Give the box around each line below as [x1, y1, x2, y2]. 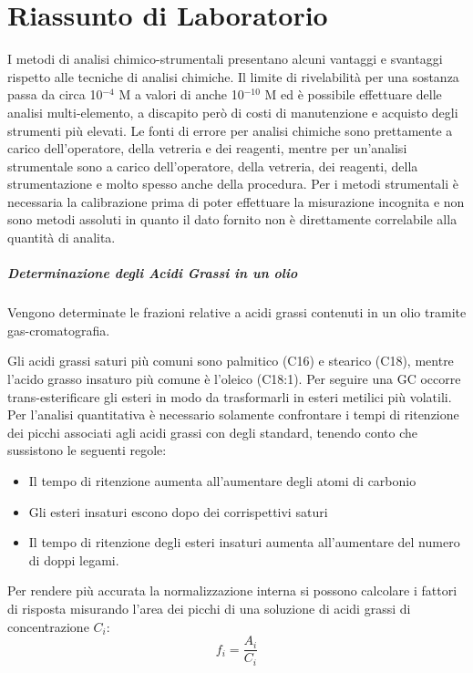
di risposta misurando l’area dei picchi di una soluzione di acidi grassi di [7, 598, 411, 617]
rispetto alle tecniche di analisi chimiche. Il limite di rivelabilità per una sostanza [7, 67, 459, 86]
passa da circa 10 [7, 85, 103, 104]
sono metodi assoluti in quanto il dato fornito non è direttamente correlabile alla [7, 210, 458, 229]
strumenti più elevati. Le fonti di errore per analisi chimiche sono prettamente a [7, 120, 453, 140]
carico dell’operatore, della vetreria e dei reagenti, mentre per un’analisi [7, 139, 407, 158]
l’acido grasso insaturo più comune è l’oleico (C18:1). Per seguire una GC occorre [7, 369, 461, 388]
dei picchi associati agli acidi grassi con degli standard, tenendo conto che [7, 422, 418, 441]
